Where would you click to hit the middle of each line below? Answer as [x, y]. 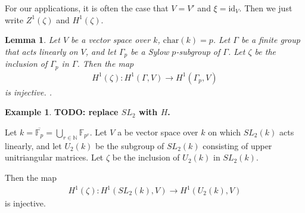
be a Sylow [150, 51]
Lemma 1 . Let [32, 40]
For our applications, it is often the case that [87, 8]
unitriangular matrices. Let [54, 157]
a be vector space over [158, 132]
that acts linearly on [41, 51]
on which [225, 132]
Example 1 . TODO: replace [62, 112]
